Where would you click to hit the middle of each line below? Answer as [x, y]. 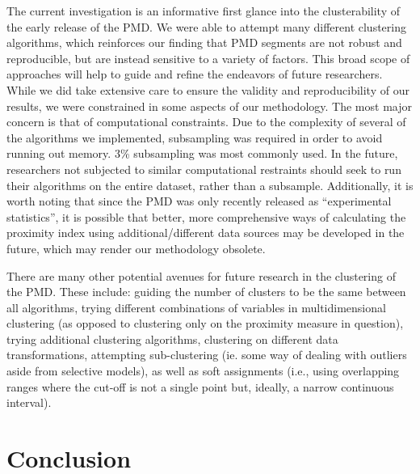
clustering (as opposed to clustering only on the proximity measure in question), [205, 323]
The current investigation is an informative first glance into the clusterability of [204, 11]
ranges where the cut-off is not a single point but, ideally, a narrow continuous [200, 386]
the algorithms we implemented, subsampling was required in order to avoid [195, 137]
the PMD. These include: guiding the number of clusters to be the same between [206, 292]
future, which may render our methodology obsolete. [136, 248]
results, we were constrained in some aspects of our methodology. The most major [209, 106]
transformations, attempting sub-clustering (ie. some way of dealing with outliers [207, 355]
